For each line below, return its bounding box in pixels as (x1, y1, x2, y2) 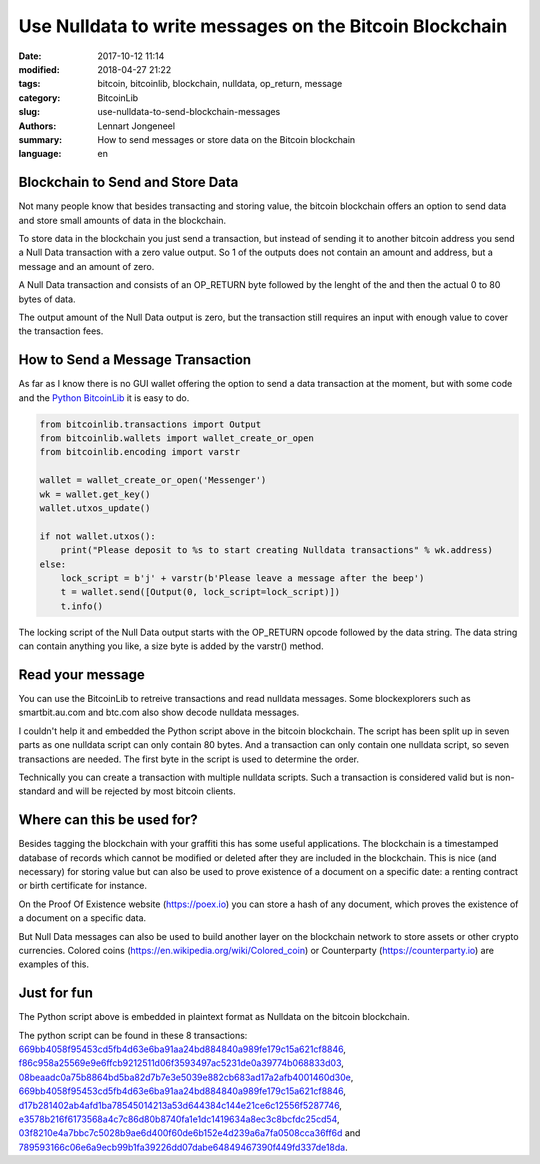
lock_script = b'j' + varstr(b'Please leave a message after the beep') (60, 572, 425, 584)
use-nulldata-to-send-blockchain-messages (97, 106, 281, 118)
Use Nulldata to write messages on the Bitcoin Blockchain (18, 15, 508, 37)
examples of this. (18, 958, 90, 970)
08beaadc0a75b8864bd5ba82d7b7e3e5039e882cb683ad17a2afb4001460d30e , (18, 1071, 354, 1083)
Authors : (18, 120, 57, 132)
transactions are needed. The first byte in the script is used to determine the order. (18, 753, 360, 765)
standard (18, 785, 56, 797)
